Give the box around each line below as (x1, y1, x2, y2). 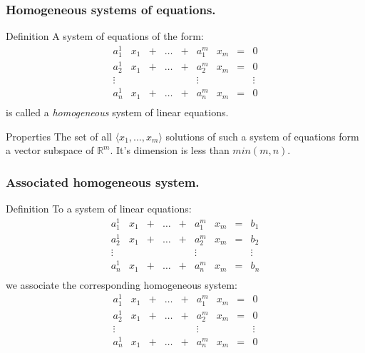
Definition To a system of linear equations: (6, 200, 192, 215)
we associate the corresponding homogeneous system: (6, 277, 237, 292)
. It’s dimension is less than (110, 143, 230, 158)
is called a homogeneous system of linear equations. (6, 104, 229, 119)
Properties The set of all (6, 128, 112, 143)
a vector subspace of (6, 143, 94, 158)
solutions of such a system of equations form (165, 128, 359, 143)
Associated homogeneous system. (6, 173, 200, 190)
